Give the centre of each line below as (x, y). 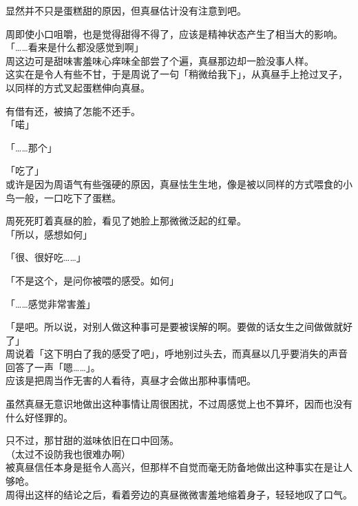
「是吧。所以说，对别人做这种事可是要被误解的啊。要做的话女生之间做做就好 (179, 327)
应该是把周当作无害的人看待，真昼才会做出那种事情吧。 (131, 380)
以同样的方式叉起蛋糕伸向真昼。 (78, 87)
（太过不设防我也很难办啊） (68, 453)
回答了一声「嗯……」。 (53, 367)
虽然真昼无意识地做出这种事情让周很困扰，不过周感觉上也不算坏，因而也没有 (179, 404)
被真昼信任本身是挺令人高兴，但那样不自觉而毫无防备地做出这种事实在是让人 (179, 467)
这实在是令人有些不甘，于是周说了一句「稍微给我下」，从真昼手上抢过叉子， (177, 74)
